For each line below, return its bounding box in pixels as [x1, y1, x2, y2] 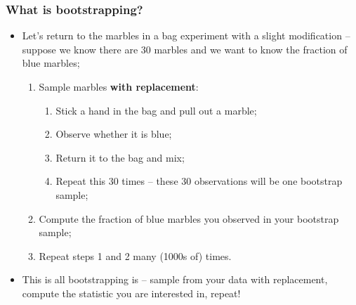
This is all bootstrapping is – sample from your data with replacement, [22, 272, 328, 287]
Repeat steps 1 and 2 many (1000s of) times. [39, 248, 232, 263]
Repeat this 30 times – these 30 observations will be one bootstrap [55, 174, 343, 188]
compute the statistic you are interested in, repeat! [22, 285, 241, 300]
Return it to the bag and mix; [55, 150, 185, 164]
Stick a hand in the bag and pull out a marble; [55, 103, 257, 117]
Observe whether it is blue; [55, 126, 172, 141]
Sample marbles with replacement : [39, 79, 199, 93]
